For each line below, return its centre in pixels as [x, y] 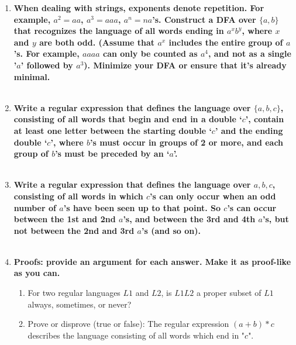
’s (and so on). [171, 230]
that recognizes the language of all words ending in [119, 31]
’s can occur [252, 207]
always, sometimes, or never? [80, 304]
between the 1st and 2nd [65, 219]
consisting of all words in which [78, 196]
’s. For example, [47, 54]
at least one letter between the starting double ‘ [113, 130]
